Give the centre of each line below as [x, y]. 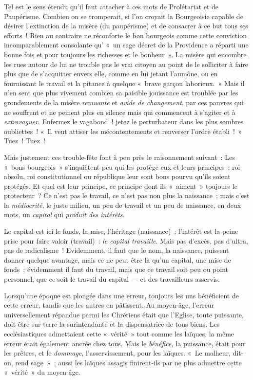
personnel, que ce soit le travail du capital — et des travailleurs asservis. [112, 279]
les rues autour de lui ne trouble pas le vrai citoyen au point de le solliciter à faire [126, 64]
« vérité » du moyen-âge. [42, 372]
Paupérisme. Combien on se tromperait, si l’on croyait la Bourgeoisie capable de [124, 16]
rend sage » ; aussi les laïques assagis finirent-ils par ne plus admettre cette [128, 362]
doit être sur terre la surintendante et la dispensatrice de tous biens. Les [112, 324]
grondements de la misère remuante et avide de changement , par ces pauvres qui [124, 102]
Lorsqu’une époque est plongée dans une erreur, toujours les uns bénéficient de [121, 295]
